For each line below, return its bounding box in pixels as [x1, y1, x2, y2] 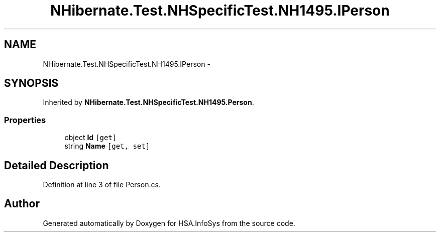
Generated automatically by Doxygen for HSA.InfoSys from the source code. [43, 218, 295, 227]
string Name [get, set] [64, 142, 150, 151]
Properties [4, 114, 46, 125]
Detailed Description [4, 159, 109, 172]
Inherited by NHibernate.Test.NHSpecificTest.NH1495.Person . [43, 98, 254, 107]
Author [4, 197, 40, 210]
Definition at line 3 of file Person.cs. [43, 180, 161, 189]
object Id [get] [64, 133, 117, 142]
